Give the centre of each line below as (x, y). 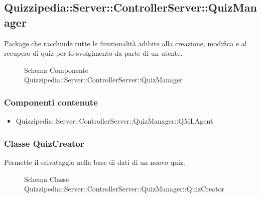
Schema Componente (56, 70)
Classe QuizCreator (44, 143)
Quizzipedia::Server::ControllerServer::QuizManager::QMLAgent (114, 121)
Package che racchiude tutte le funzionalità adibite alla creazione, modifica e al (125, 43)
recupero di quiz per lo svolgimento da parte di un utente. (93, 53)
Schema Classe (47, 179)
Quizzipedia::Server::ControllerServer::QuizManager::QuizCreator (124, 189)
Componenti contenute (51, 102)
